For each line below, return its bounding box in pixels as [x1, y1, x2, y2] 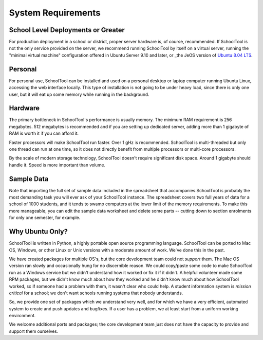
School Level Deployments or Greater [9, 26, 125, 34]
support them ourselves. [9, 328, 58, 334]
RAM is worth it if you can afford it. [9, 130, 79, 136]
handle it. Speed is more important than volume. [9, 162, 106, 168]
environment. [9, 313, 36, 319]
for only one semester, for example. [9, 215, 80, 221]
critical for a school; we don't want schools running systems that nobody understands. [9, 290, 183, 296]
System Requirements [9, 7, 101, 18]
